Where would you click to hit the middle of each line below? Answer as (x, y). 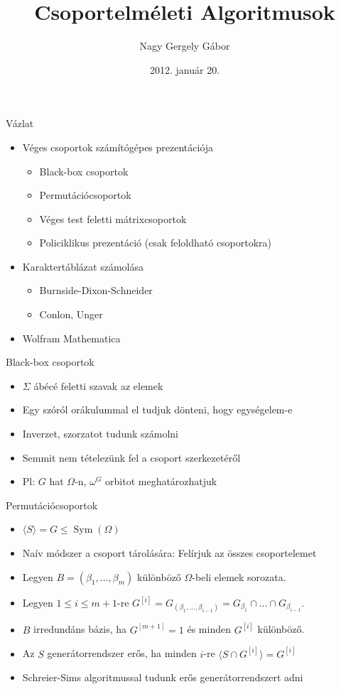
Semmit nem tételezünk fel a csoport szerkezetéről (131, 457)
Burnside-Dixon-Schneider (96, 290)
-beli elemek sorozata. (239, 576)
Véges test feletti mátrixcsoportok (113, 218)
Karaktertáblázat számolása (83, 266)
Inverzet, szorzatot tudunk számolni (100, 434)
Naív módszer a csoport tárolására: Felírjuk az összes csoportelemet (169, 553)
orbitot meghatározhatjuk (161, 481)
